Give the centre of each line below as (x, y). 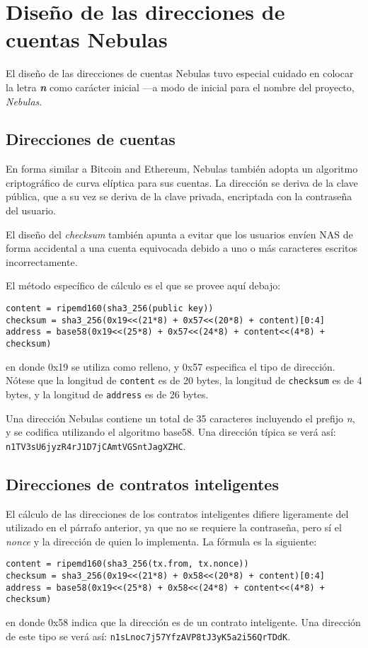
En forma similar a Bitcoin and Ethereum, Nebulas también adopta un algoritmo (182, 169)
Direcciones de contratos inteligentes (142, 484)
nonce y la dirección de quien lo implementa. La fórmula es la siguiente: (161, 541)
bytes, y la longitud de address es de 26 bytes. (107, 394)
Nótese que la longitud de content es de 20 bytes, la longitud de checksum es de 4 (184, 380)
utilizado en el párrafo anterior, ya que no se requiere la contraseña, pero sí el (174, 527)
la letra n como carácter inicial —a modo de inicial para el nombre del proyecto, (180, 87)
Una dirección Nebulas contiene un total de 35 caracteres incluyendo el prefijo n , (180, 418)
